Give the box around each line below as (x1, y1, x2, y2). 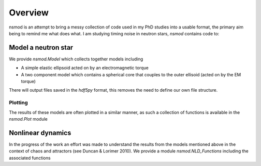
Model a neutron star (9, 43, 73, 52)
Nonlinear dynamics (9, 128, 72, 137)
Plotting (9, 99, 28, 106)
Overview (9, 7, 49, 18)
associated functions (9, 155, 51, 161)
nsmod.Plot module (9, 116, 48, 122)
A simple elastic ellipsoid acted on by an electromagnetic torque (21, 65, 149, 71)
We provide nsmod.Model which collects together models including (9, 56, 144, 62)
